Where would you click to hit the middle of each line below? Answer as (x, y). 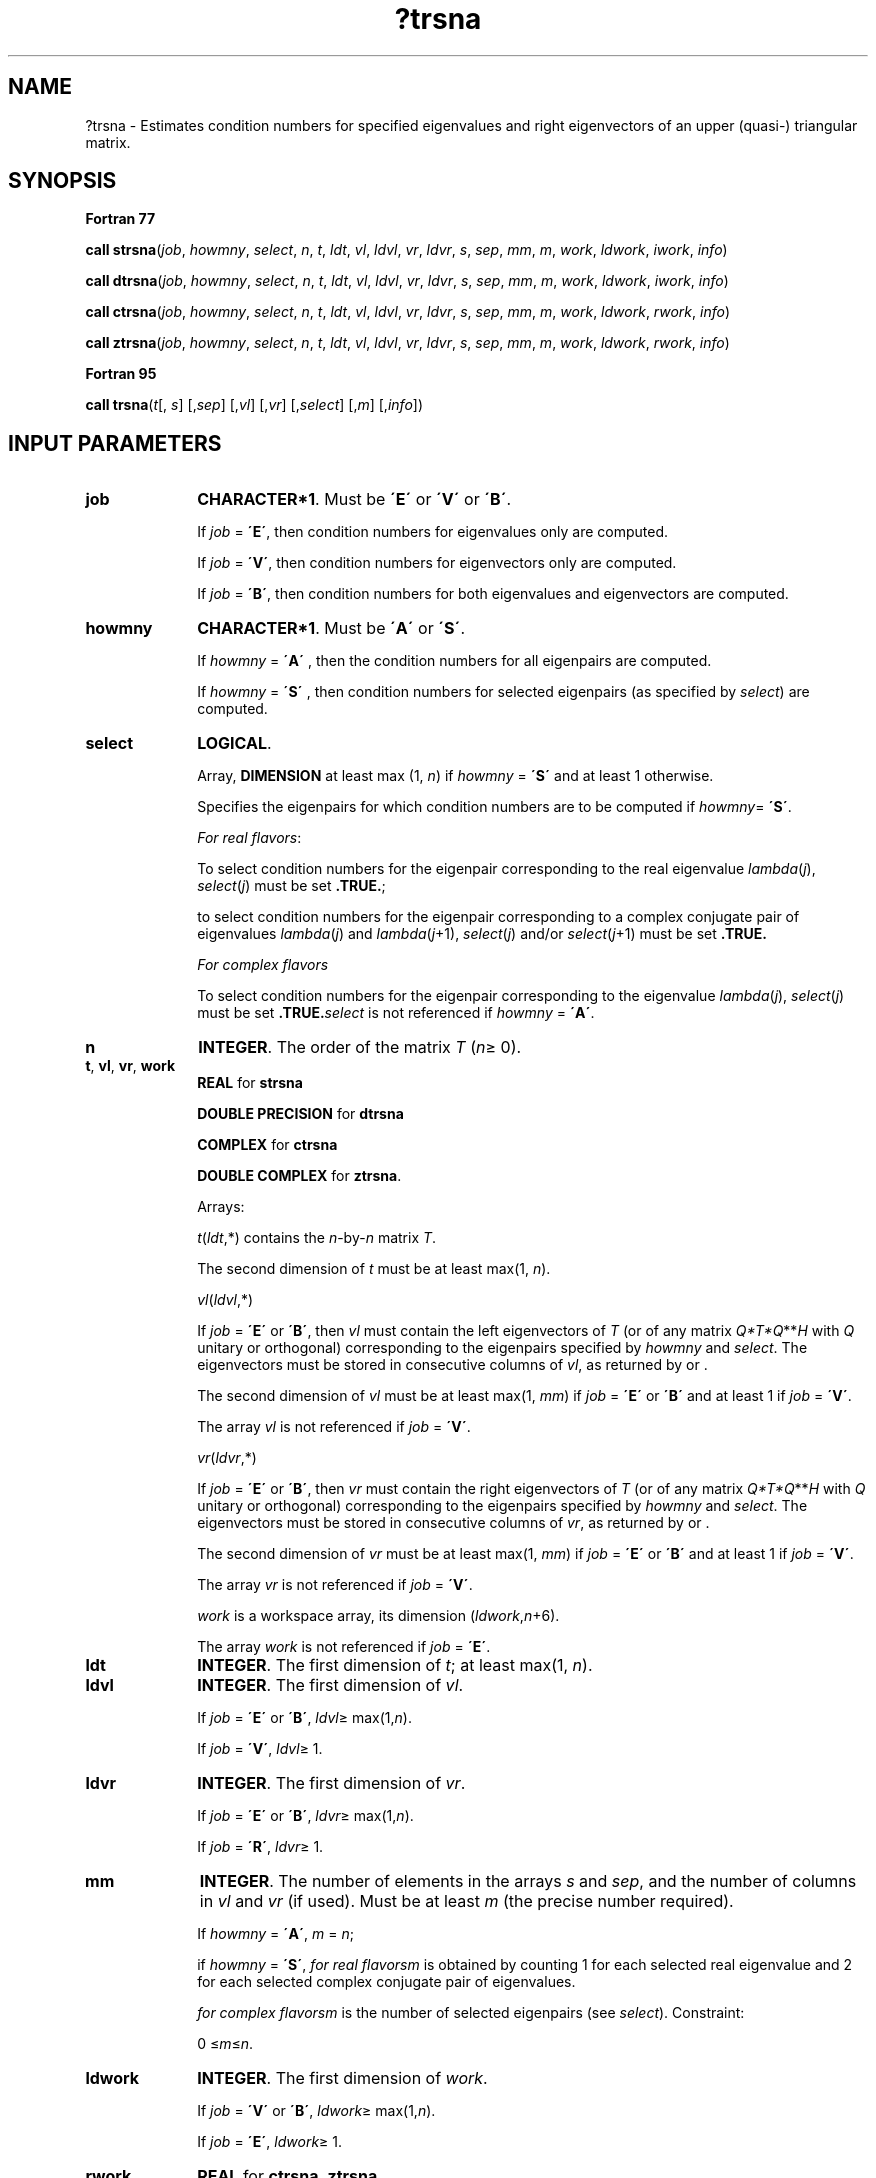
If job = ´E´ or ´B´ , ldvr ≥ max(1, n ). (305, 1816)
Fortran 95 (121, 374)
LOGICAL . (234, 743)
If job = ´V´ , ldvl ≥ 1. (260, 1749)
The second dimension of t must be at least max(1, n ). (374, 1269)
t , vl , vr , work (130, 1066)
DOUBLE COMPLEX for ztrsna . (299, 1176)
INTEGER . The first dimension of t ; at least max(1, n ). (395, 1665)
